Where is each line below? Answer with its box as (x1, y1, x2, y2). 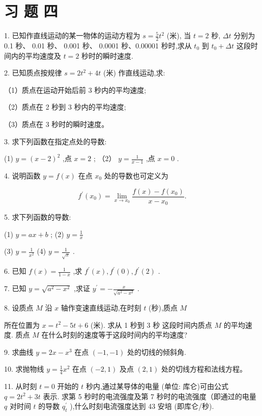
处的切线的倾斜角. (127, 346, 186, 357)
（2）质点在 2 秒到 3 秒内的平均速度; (4, 101, 126, 112)
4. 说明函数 (4, 170, 41, 180)
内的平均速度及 (11, 50, 61, 61)
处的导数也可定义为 (104, 170, 168, 180)
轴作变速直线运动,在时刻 (61, 302, 141, 313)
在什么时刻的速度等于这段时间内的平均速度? (41, 329, 188, 340)
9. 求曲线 (4, 346, 34, 357)
